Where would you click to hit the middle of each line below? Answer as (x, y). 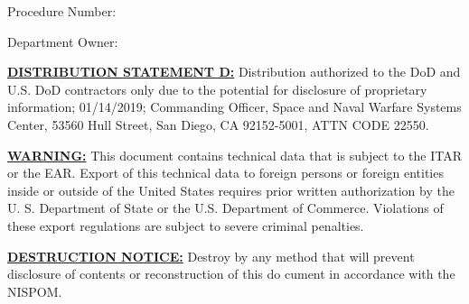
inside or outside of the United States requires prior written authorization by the (231, 190)
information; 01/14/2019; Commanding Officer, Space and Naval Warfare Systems (234, 107)
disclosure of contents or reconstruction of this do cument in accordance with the (231, 274)
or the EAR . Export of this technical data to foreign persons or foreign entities (225, 173)
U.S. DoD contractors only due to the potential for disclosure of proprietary (217, 89)
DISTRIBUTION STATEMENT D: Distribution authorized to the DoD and (234, 72)
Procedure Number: (62, 11)
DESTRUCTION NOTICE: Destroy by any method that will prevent (211, 256)
